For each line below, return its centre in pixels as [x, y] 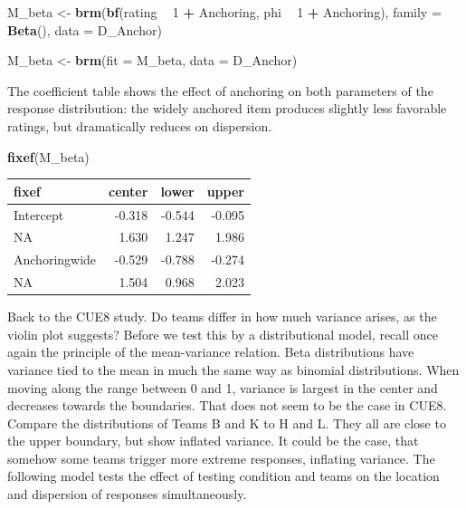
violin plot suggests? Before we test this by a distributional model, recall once [223, 334]
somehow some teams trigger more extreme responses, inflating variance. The [221, 458]
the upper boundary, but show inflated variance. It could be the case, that [213, 441]
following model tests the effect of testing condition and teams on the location [223, 476]
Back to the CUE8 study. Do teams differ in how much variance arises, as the [222, 317]
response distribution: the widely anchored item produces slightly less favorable [227, 108]
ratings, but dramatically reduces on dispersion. [140, 125]
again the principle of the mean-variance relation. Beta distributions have [211, 352]
